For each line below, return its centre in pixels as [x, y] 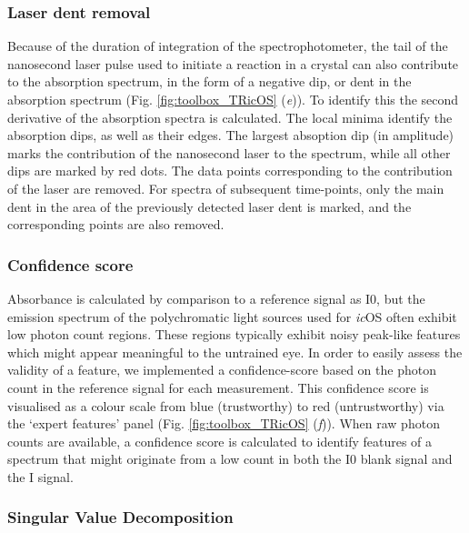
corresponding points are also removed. [116, 224]
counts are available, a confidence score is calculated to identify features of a [220, 441]
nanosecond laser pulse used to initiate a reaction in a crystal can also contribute [233, 63]
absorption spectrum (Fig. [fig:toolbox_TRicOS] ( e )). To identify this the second [233, 99]
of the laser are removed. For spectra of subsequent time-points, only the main [226, 188]
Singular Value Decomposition [120, 517]
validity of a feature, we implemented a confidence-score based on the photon [222, 370]
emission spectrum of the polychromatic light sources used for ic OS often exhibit [232, 316]
